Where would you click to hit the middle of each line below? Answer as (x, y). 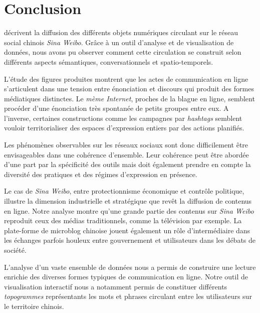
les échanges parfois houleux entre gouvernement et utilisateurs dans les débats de (130, 240)
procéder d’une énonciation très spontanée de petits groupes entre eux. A (116, 108)
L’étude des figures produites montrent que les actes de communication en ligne (126, 79)
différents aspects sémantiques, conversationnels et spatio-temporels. (109, 61)
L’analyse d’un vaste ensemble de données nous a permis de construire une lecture (130, 267)
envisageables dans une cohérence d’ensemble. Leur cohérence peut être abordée (126, 154)
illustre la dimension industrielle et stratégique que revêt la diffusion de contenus (128, 201)
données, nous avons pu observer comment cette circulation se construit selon (123, 52)
